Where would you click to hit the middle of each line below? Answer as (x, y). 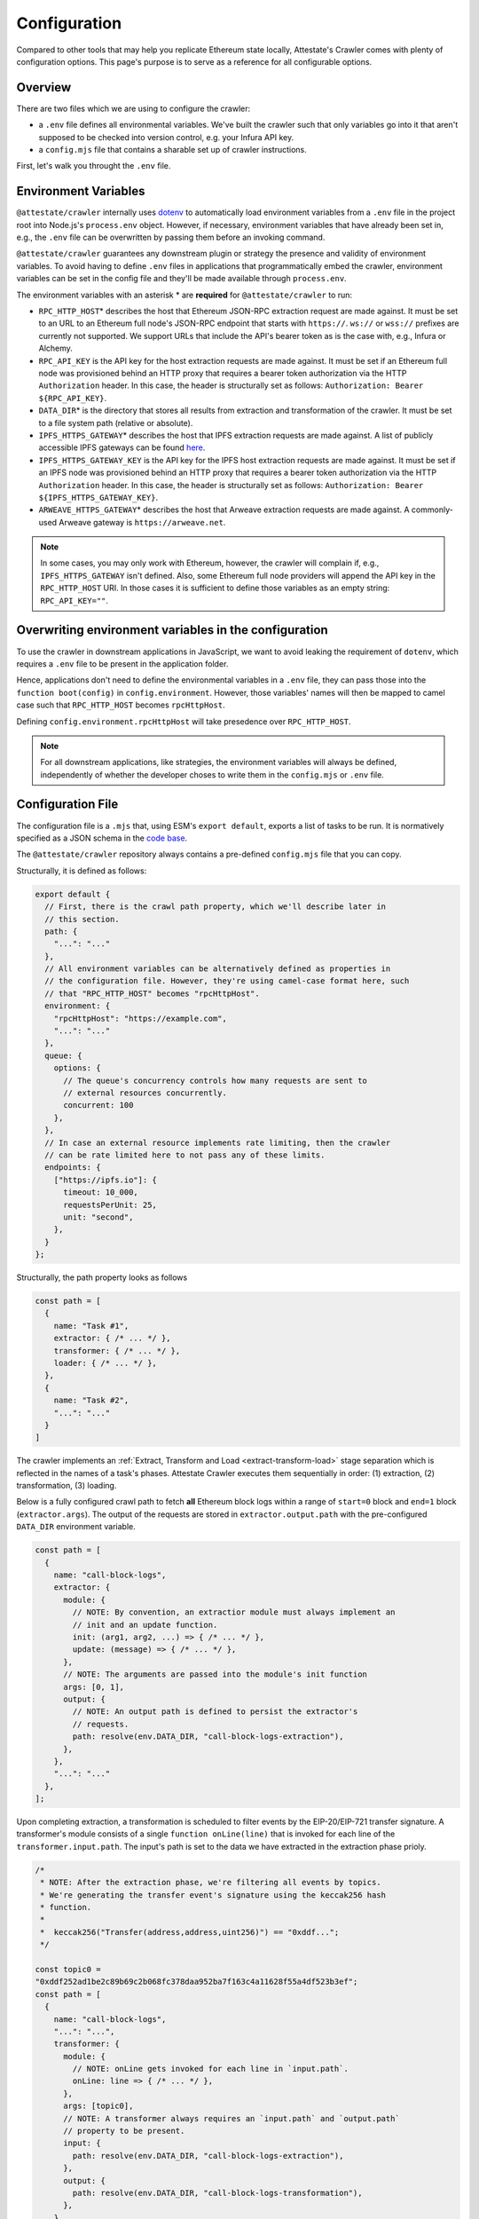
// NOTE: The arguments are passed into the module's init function (216, 1674)
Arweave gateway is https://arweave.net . (142, 522)
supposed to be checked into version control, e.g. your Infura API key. (166, 137)
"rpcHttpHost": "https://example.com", (141, 1018)
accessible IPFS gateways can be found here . (122, 447)
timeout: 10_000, (101, 1192)
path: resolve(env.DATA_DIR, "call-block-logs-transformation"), (217, 2193)
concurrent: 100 (98, 1106)
